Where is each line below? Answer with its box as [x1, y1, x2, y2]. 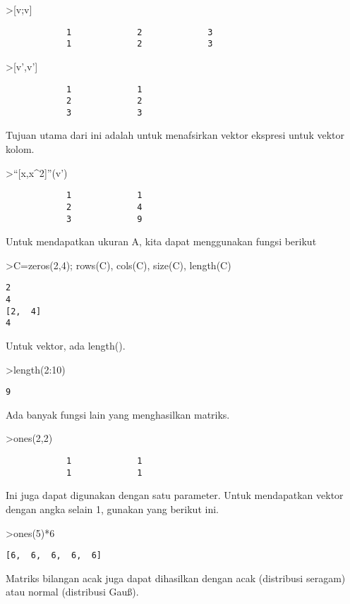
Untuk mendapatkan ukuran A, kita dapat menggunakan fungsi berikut [6, 234, 317, 249]
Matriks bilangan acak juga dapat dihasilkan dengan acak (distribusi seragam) [6, 570, 346, 585]
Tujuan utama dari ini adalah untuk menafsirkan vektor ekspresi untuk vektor [6, 128, 345, 142]
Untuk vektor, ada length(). [6, 338, 126, 353]
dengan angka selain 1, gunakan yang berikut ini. [6, 501, 219, 516]
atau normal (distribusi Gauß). [6, 584, 139, 599]
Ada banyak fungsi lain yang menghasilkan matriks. [6, 407, 230, 421]
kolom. [6, 142, 35, 156]
